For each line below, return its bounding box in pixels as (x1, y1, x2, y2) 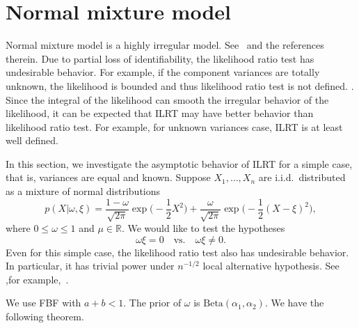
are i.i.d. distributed (258, 170, 346, 185)
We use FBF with (6, 295, 81, 310)
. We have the (264, 295, 324, 310)
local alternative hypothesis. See (202, 258, 340, 273)
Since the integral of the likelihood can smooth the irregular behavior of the (6, 92, 329, 107)
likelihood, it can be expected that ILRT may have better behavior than (6, 106, 314, 120)
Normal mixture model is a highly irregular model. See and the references (6, 38, 324, 52)
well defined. (6, 133, 58, 148)
